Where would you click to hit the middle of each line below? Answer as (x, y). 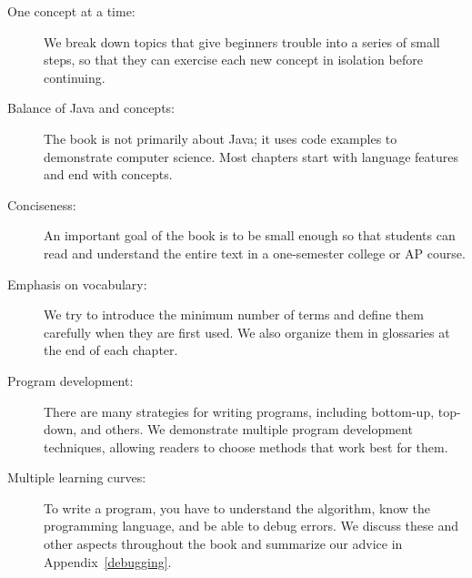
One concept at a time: (71, 11)
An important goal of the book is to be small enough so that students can (250, 235)
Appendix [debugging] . (108, 561)
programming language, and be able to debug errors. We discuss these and (251, 526)
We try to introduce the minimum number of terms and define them (234, 314)
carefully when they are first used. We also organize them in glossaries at (247, 332)
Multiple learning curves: (77, 477)
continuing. (75, 77)
